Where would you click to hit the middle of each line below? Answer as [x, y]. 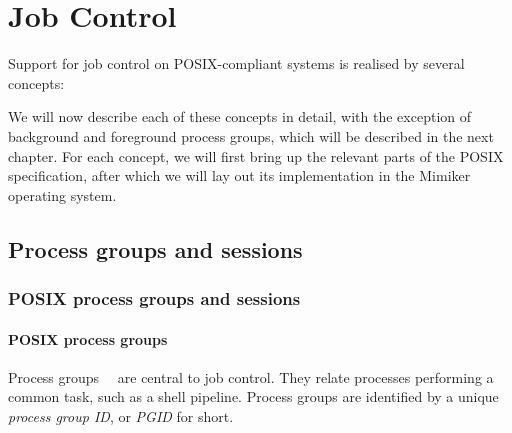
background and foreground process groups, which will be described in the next [251, 135]
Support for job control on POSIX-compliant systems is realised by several [236, 63]
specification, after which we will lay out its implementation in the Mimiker [239, 175]
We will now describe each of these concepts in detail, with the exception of [240, 116]
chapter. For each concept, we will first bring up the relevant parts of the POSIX [256, 155]
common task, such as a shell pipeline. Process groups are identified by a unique [253, 396]
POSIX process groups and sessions [154, 297]
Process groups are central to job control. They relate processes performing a [251, 376]
